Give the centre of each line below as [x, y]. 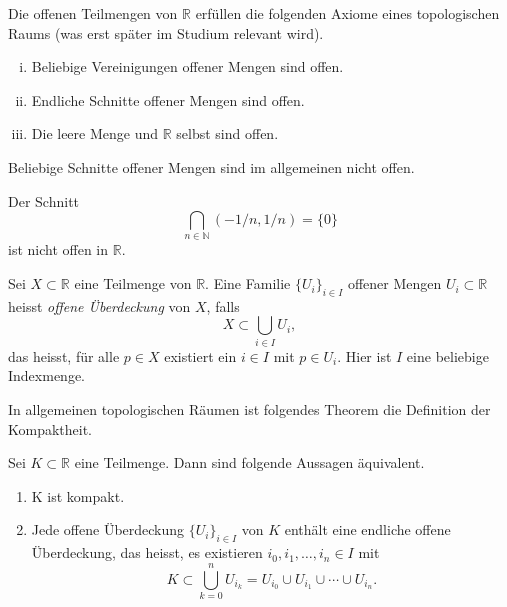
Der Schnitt [44, 200]
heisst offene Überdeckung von [99, 305]
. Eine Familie [248, 283]
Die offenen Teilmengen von [93, 13]
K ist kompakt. [78, 495]
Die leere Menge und [95, 133]
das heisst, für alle [64, 355]
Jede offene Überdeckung [108, 529]
